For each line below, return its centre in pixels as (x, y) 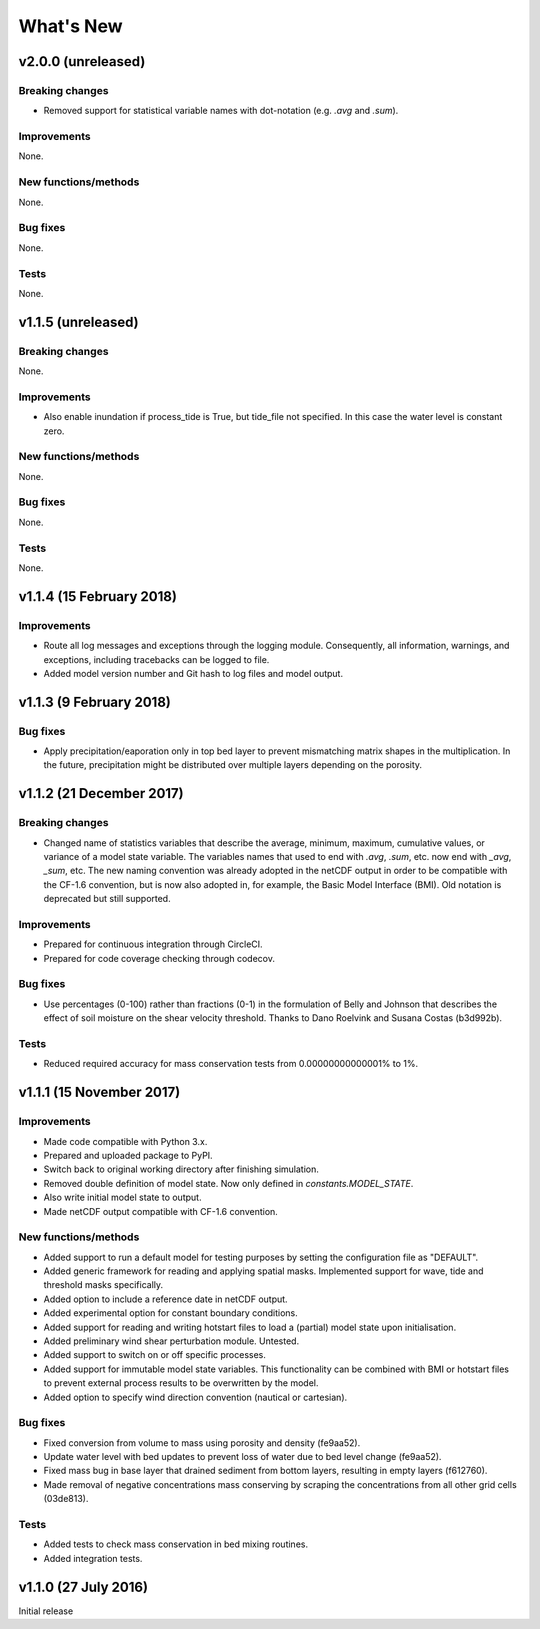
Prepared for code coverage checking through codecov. (159, 958)
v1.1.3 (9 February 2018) (95, 701)
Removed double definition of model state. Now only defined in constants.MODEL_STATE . (228, 1183)
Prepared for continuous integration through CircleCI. (153, 944)
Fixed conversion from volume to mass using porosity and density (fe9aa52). (202, 1442)
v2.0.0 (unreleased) (82, 61)
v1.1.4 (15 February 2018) (97, 596)
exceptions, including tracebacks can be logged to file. (156, 659)
